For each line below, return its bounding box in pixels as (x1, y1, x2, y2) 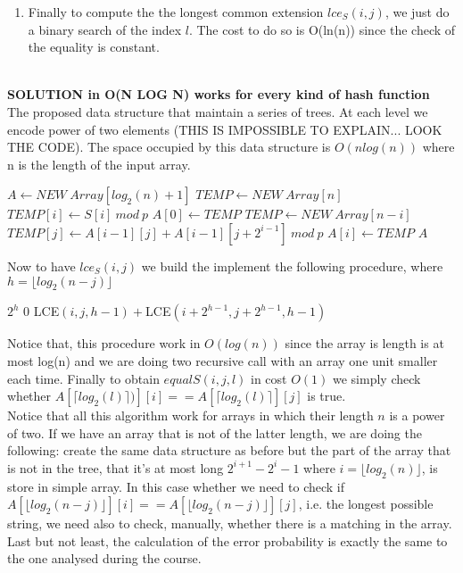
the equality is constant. (28, 37, 160, 56)
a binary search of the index (28, 20, 182, 38)
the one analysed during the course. (7, 549, 202, 568)
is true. (307, 386, 346, 405)
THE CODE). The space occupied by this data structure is (7, 137, 331, 156)
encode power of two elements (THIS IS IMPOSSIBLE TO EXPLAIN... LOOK (7, 120, 442, 138)
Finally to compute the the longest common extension (28, 3, 324, 21)
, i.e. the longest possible (298, 494, 434, 513)
